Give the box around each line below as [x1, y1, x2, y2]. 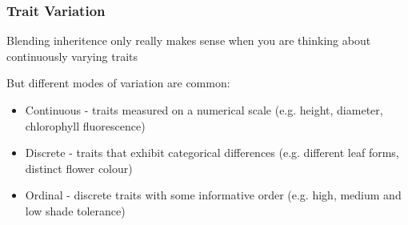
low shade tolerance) [25, 202, 126, 219]
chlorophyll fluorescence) [25, 117, 146, 134]
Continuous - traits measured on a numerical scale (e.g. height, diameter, [25, 102, 383, 118]
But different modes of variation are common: [6, 74, 230, 91]
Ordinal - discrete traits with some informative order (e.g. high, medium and [25, 187, 402, 203]
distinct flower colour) [25, 159, 133, 176]
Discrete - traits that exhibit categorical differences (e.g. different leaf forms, [25, 144, 399, 161]
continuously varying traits [6, 47, 138, 64]
